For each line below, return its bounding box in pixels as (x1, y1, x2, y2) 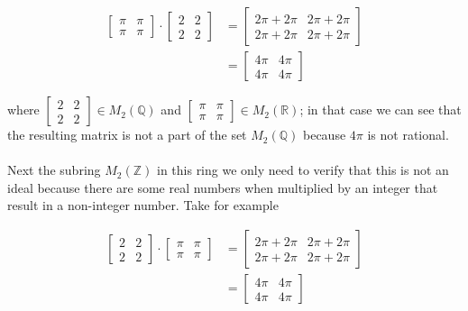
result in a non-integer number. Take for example (7, 196, 279, 215)
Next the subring (7, 160, 101, 179)
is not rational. (367, 125, 449, 144)
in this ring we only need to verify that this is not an (156, 160, 449, 179)
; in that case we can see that (299, 100, 462, 119)
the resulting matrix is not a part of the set (7, 125, 247, 144)
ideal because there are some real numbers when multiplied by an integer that (7, 178, 438, 197)
